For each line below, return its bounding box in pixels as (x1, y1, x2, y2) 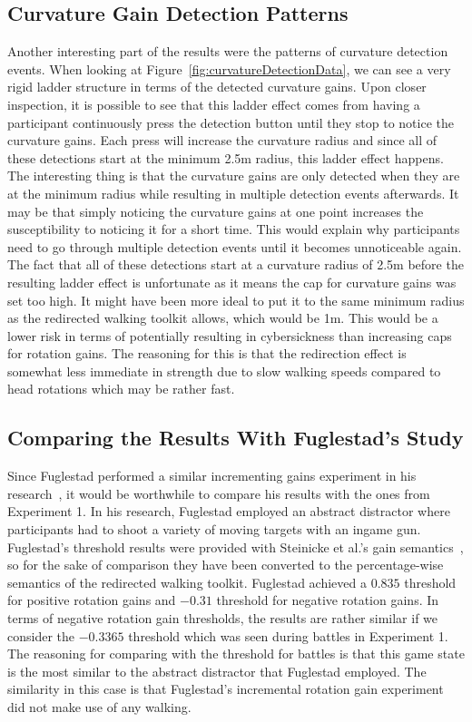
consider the (7, 626, 75, 645)
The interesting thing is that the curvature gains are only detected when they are (7, 166, 460, 185)
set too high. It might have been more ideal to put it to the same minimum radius (7, 290, 465, 309)
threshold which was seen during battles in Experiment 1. (128, 626, 448, 645)
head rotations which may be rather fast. (7, 379, 235, 398)
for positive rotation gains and (7, 590, 176, 610)
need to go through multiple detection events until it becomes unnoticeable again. (7, 237, 462, 256)
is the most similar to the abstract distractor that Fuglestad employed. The (7, 661, 427, 680)
